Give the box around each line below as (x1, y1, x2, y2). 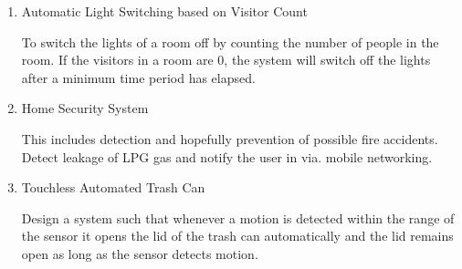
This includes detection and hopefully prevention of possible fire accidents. (21, 129, 438, 148)
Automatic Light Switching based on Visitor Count (21, 2, 308, 20)
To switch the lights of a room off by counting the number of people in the (21, 32, 439, 51)
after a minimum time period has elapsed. (21, 67, 256, 87)
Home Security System (21, 98, 149, 118)
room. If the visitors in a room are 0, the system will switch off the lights (21, 50, 431, 69)
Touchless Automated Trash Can (21, 178, 205, 197)
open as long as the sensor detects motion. (21, 243, 258, 263)
